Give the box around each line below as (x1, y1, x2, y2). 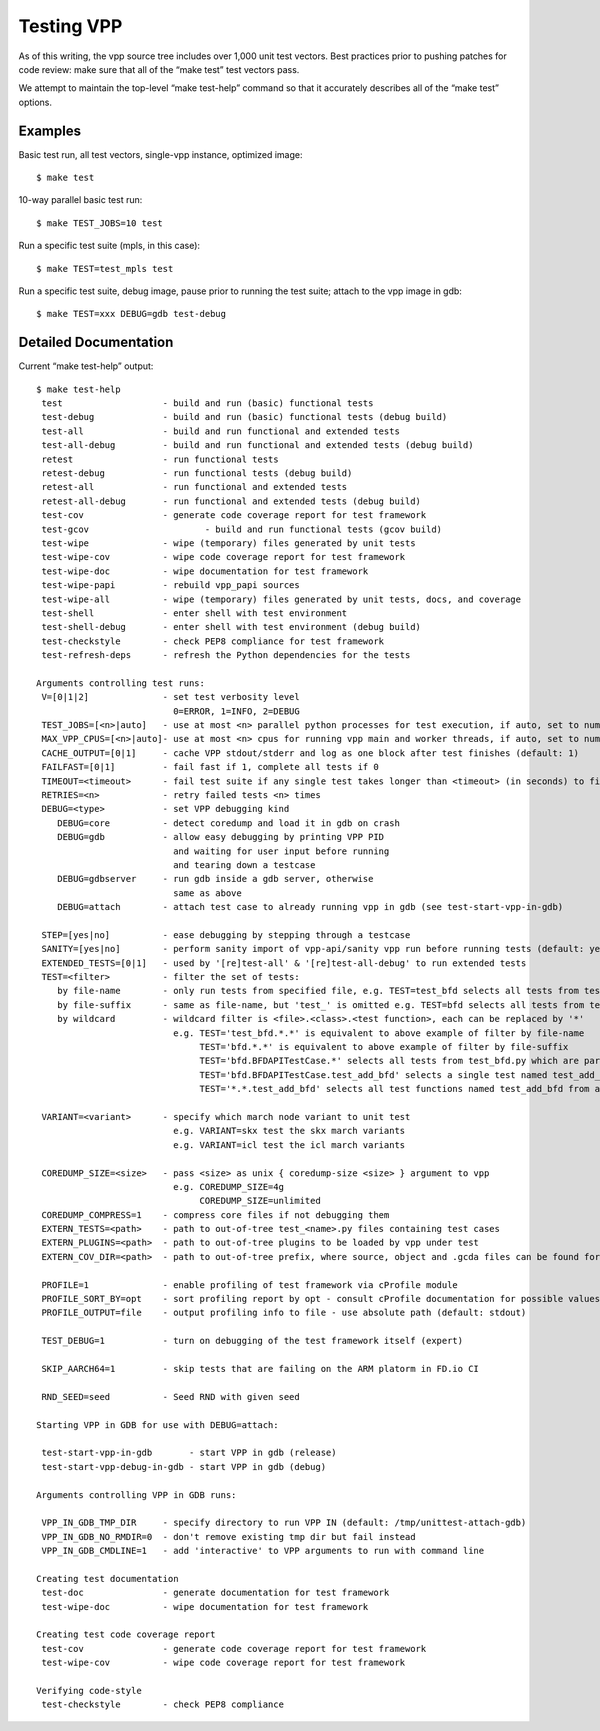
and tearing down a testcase (173, 859, 316, 870)
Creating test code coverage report (36, 1629, 216, 1640)
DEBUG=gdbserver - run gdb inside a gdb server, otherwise (56, 873, 374, 885)
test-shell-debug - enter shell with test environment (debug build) (41, 621, 422, 633)
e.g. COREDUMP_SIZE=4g (173, 1181, 285, 1192)
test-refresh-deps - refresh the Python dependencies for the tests (41, 650, 411, 661)
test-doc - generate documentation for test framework (41, 1587, 390, 1599)
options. (18, 96, 53, 108)
